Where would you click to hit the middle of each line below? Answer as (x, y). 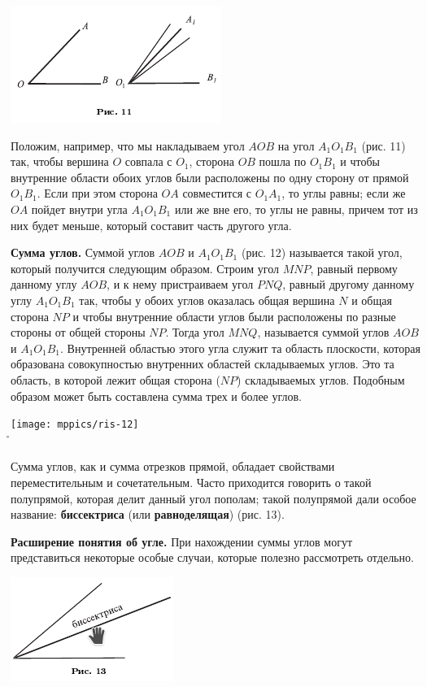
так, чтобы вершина (60, 161)
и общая (372, 300)
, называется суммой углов (323, 332)
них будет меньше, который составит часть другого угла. (151, 225)
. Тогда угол (195, 332)
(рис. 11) (383, 145)
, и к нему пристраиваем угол (180, 284)
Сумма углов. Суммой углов (83, 252)
